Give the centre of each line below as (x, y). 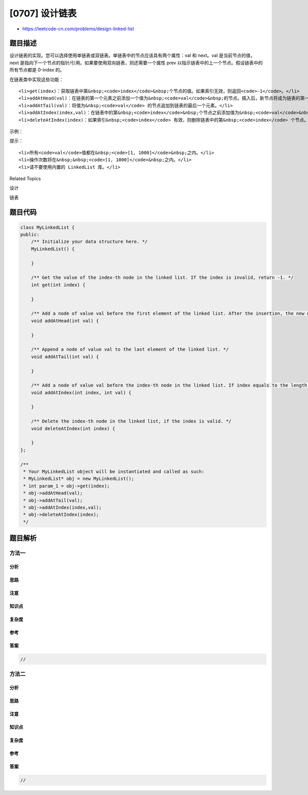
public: (30, 235)
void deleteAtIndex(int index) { (73, 428)
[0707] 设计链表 (43, 13)
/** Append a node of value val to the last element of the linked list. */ (130, 350)
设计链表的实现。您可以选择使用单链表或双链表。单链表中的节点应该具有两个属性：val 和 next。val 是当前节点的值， (132, 55)
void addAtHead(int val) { (65, 321)
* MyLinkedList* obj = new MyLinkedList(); (79, 479)
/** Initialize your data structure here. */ (89, 242)
